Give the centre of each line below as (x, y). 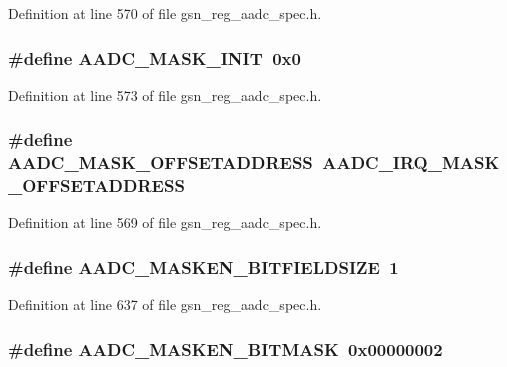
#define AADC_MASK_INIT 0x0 (154, 57)
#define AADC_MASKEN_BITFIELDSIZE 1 (203, 266)
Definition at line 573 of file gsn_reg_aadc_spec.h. (165, 94)
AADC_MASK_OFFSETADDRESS (160, 162)
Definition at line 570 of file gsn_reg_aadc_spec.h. (165, 13)
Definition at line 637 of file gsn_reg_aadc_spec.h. (165, 304)
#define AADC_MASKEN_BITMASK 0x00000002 (225, 348)
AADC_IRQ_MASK (411, 162)
